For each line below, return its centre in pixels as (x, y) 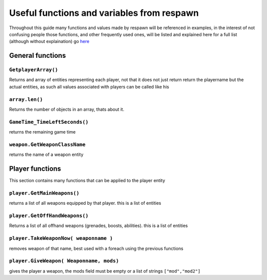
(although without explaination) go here (49, 42)
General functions (38, 56)
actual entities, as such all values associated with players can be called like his (89, 87)
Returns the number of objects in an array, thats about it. (67, 109)
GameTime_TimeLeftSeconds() (49, 122)
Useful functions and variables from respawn (104, 13)
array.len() (26, 99)
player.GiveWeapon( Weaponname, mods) (64, 261)
